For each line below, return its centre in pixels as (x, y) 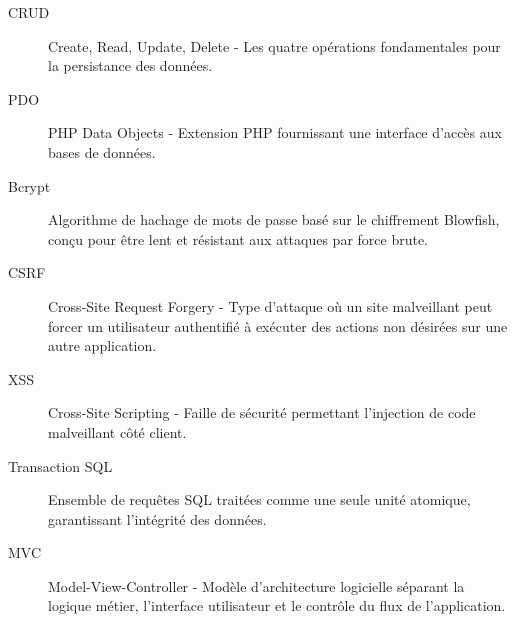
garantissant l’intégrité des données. (157, 518)
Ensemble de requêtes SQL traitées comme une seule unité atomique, (259, 499)
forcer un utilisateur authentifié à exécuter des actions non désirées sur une (278, 325)
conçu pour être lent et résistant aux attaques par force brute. (238, 238)
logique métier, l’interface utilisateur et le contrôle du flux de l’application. (277, 605)
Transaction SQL (60, 465)
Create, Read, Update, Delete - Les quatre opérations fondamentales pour (274, 45)
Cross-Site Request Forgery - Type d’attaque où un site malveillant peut (270, 305)
